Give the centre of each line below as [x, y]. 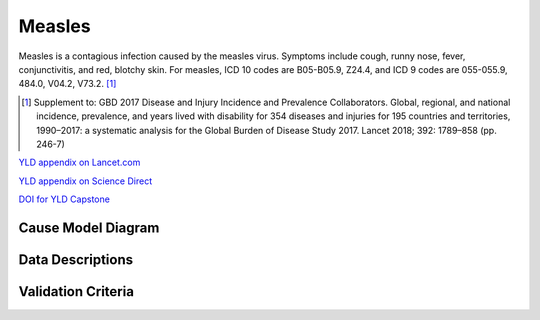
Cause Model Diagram [89, 227]
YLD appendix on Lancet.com [79, 162]
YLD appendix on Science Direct [85, 181]
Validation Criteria [76, 291]
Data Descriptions [76, 259]
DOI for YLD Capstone [64, 199]
